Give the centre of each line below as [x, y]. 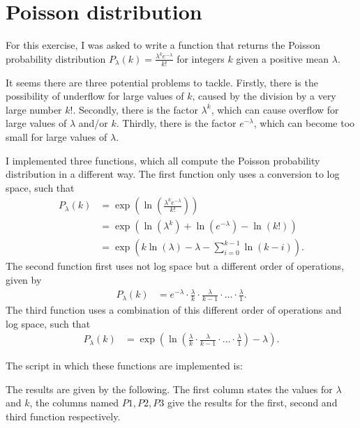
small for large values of [57, 137]
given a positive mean [283, 58]
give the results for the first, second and [252, 403]
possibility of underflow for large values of [95, 96]
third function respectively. [63, 416]
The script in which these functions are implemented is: [124, 366]
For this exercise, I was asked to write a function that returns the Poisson [163, 45]
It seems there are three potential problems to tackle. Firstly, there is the [162, 82]
